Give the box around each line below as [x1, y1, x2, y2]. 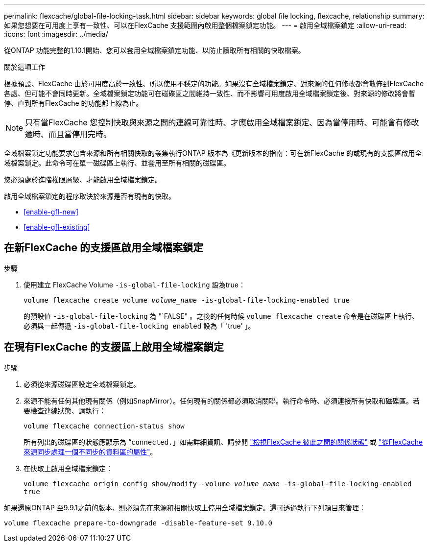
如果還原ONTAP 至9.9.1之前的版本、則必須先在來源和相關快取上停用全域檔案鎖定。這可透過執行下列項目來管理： [4, 503, 366, 512]
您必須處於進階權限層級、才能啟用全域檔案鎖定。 [4, 175, 162, 184]
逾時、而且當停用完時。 [25, 129, 112, 139]
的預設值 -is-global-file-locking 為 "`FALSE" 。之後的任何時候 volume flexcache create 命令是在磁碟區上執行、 [24, 311, 419, 320]
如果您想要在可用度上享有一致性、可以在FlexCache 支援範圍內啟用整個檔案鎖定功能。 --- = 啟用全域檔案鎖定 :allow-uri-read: [4, 21, 406, 29]
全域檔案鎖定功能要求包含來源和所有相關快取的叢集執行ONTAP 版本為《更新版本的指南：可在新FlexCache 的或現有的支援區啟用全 [4, 149, 422, 157]
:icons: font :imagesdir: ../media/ [4, 30, 108, 38]
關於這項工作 [4, 63, 45, 71]
